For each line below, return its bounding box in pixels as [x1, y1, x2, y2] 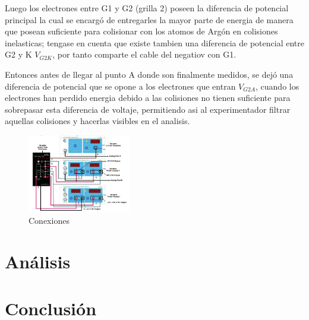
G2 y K [5, 48, 32, 61]
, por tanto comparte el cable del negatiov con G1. [52, 48, 237, 61]
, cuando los [256, 80, 299, 92]
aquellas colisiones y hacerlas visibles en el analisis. [5, 115, 190, 127]
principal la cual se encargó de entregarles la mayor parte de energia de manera [5, 13, 294, 26]
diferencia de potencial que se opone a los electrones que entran [5, 80, 236, 92]
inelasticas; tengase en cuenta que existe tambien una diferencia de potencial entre [5, 36, 304, 49]
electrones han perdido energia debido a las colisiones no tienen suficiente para [5, 91, 291, 104]
